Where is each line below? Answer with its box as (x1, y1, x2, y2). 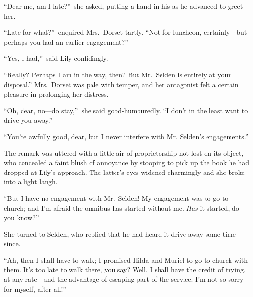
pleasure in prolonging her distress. (4, 89, 109, 99)
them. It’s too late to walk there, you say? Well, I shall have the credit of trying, (4, 264, 246, 274)
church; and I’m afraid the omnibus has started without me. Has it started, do (4, 202, 239, 213)
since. (4, 238, 21, 248)
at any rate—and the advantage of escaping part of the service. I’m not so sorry (4, 274, 244, 284)
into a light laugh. (4, 176, 58, 187)
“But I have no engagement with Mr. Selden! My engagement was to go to (4, 193, 229, 203)
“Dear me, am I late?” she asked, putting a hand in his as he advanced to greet (4, 1, 243, 11)
